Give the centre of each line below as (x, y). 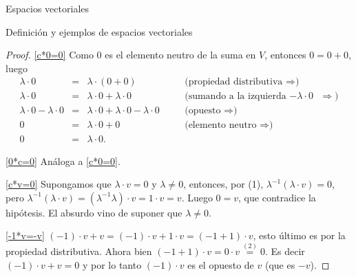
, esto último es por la (299, 235)
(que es (280, 264)
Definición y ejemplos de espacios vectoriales (99, 31)
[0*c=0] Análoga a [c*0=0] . (63, 160)
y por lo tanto (112, 264)
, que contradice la (277, 197)
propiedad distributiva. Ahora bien (79, 251)
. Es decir (285, 251)
